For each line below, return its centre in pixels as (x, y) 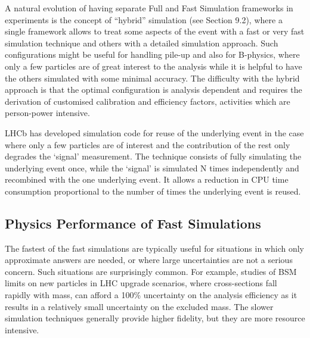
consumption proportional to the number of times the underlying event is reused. (153, 191)
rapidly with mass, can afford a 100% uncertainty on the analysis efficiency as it (151, 295)
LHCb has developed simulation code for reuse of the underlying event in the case (154, 132)
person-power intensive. (47, 113)
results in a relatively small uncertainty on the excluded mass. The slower (139, 306)
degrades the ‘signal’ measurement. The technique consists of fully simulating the (153, 156)
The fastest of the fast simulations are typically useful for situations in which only (154, 248)
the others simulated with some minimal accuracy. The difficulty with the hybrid (152, 78)
